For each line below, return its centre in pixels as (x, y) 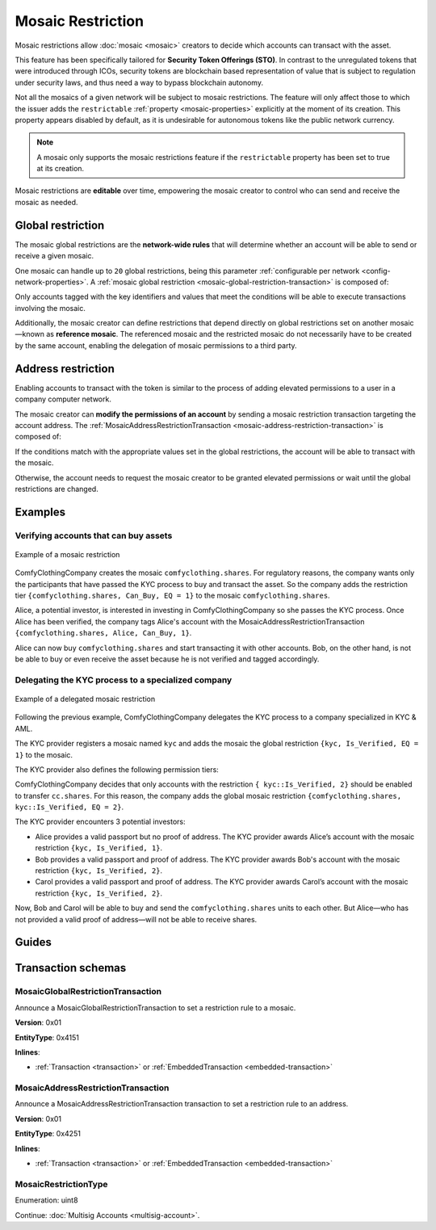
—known (29, 334)
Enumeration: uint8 (46, 1200)
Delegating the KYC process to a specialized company (124, 680)
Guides (34, 942)
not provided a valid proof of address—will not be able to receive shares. (136, 919)
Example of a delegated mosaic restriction (85, 699)
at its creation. (61, 169)
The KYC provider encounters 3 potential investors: (100, 822)
